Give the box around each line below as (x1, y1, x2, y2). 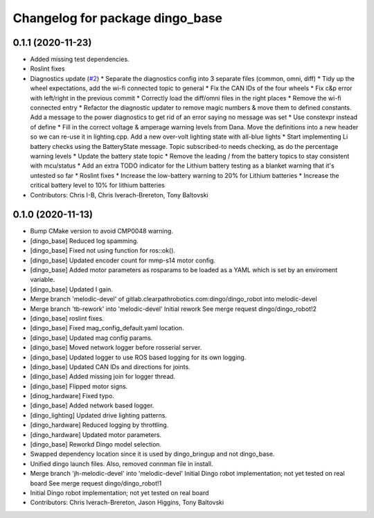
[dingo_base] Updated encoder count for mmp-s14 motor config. (30, 256, 216, 265)
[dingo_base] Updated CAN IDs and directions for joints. (30, 362, 190, 370)
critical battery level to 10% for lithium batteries (30, 181, 166, 190)
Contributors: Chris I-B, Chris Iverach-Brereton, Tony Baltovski (30, 190, 208, 199)
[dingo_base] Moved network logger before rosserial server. (30, 343, 202, 352)
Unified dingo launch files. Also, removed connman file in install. (30, 459, 213, 467)
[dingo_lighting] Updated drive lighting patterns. (30, 411, 168, 419)
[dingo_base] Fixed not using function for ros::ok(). (30, 247, 176, 255)
